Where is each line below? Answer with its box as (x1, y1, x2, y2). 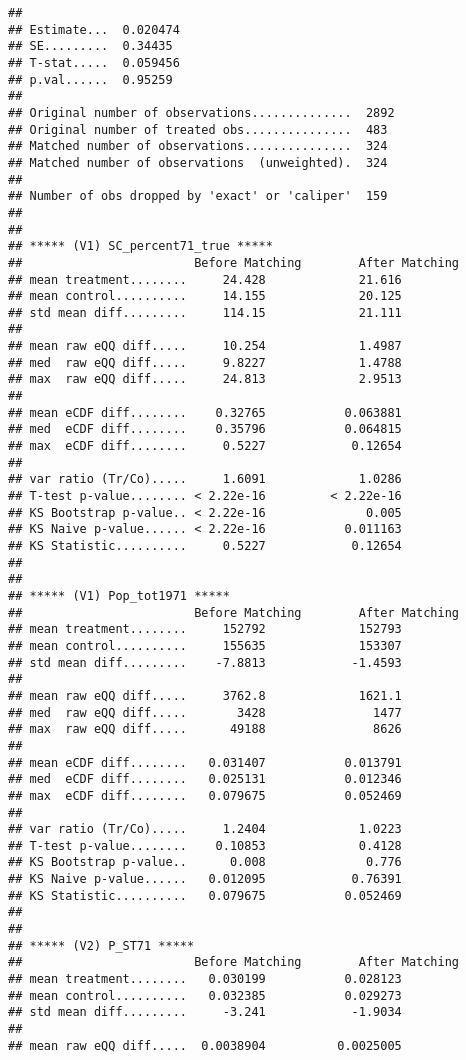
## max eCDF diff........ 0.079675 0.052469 (8, 788, 402, 803)
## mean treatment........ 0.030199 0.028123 (8, 972, 402, 987)
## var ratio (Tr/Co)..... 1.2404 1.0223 (8, 822, 402, 837)
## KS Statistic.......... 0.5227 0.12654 (8, 539, 402, 553)
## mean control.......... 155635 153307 (8, 638, 402, 653)
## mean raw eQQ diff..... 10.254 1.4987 (8, 339, 402, 354)
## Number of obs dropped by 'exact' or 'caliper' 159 (8, 189, 388, 204)
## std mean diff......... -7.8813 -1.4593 (8, 655, 402, 670)
